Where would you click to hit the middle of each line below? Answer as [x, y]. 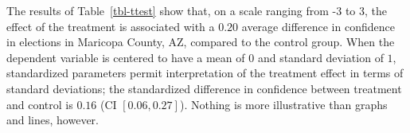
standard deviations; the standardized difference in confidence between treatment [204, 88]
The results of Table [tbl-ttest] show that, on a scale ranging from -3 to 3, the [197, 10]
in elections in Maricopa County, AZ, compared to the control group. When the [201, 42]
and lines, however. [53, 120]
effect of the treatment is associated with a [111, 26]
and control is [40, 104]
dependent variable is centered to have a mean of [126, 57]
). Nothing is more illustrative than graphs [283, 104]
